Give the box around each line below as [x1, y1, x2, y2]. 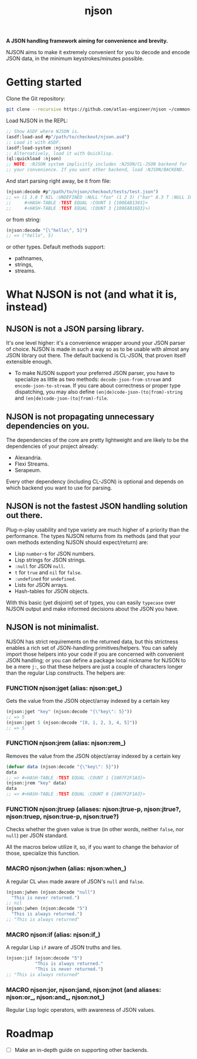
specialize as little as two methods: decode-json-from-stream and [14, 376, 172, 383]
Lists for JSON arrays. [14, 581, 69, 588]
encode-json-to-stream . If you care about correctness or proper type [14, 382, 181, 389]
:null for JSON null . [14, 562, 66, 569]
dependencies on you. [6, 421, 90, 431]
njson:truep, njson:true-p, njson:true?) [6, 812, 119, 821]
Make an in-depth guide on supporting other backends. [14, 1046, 149, 1053]
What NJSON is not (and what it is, [6, 288, 177, 301]
